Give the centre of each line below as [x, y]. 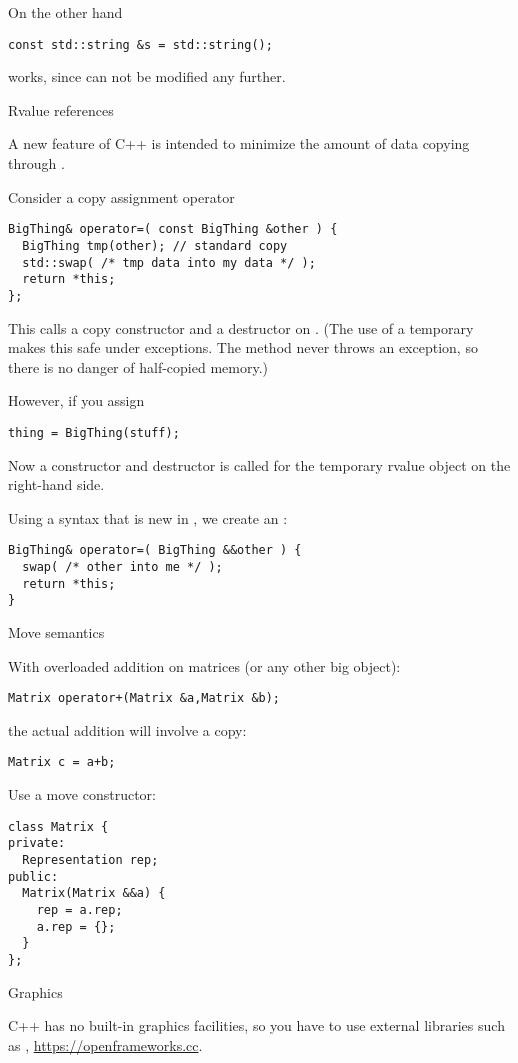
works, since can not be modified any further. [147, 76]
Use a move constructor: [82, 794]
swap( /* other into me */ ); [122, 566]
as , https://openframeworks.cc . [105, 1044]
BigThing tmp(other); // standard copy [155, 245]
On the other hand [65, 12]
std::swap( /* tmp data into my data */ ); [169, 262]
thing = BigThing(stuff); [94, 432]
